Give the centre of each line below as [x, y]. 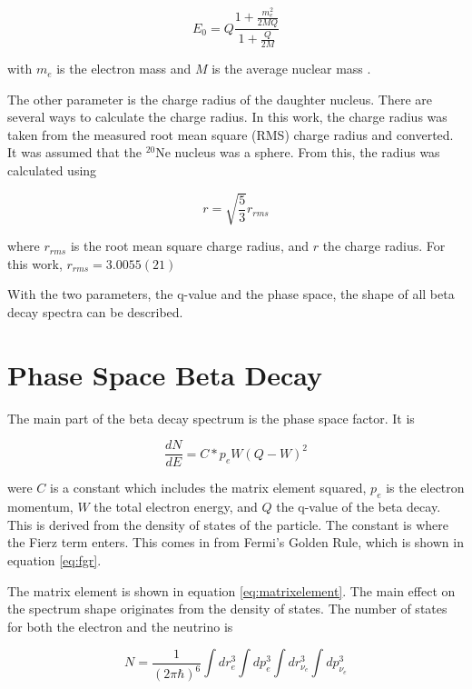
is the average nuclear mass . [291, 69]
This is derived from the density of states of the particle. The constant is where [228, 524]
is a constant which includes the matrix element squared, [208, 488]
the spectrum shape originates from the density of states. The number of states [227, 609]
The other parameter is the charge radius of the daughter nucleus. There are [220, 99]
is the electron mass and [124, 69]
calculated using [52, 170]
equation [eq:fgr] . [54, 559]
